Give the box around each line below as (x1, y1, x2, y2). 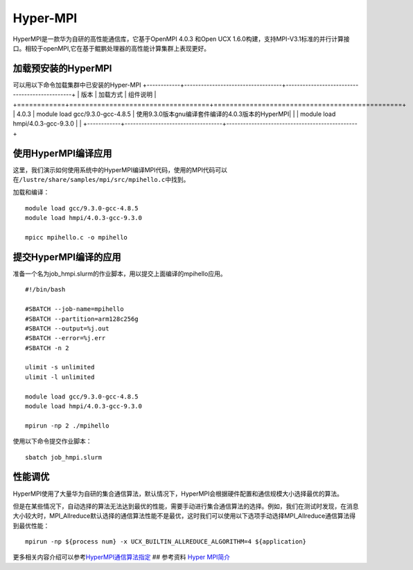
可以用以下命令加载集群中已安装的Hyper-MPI (12, 81, 141, 89)
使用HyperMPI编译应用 (12, 147, 112, 159)
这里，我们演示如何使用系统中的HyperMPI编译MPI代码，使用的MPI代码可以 (12, 165, 228, 174)
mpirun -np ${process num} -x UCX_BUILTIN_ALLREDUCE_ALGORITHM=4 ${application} (25, 538, 307, 546)
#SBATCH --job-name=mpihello (25, 305, 124, 313)
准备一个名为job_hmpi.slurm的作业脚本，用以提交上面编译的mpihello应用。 (12, 269, 227, 278)
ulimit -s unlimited (25, 363, 95, 371)
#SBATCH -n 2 (25, 344, 69, 352)
